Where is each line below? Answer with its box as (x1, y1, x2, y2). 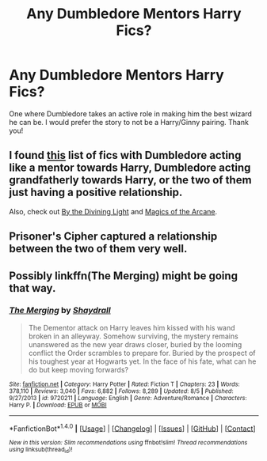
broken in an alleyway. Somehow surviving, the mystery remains (28, 331, 238, 341)
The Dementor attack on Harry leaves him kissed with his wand (28, 323, 236, 332)
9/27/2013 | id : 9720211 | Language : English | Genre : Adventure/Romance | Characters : (9, 394, 248, 402)
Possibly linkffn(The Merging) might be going (9, 269, 238, 282)
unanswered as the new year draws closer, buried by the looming (28, 339, 242, 349)
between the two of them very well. (9, 242, 188, 255)
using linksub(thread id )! (9, 446, 73, 455)
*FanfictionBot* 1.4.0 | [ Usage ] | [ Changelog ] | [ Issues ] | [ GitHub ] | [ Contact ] (9, 422, 256, 433)
